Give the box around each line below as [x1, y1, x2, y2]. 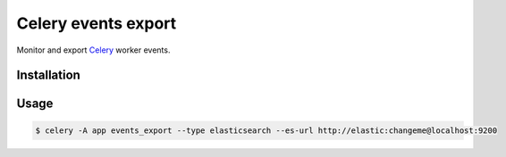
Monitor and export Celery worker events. [16, 45, 171, 55]
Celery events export [16, 13, 177, 33]
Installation [16, 68, 80, 83]
